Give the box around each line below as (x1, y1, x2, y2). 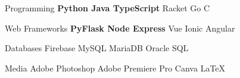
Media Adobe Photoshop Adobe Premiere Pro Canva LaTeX (5, 61, 226, 74)
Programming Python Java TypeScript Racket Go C (5, 2, 210, 14)
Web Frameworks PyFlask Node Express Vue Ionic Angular (5, 21, 235, 34)
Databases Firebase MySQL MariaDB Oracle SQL (5, 42, 189, 54)
